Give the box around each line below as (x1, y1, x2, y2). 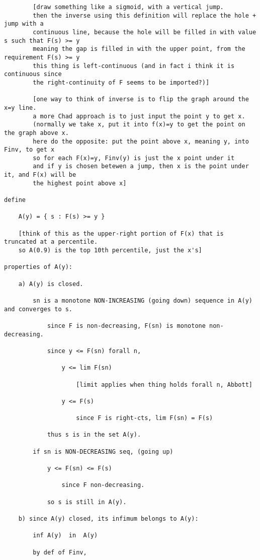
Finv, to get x (4, 146, 55, 154)
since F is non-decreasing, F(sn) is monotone (47, 322, 206, 329)
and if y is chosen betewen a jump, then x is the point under (33, 163, 249, 170)
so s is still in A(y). (47, 498, 127, 506)
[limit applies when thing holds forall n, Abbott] (76, 381, 252, 388)
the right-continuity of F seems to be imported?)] (33, 79, 210, 86)
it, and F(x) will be (4, 171, 76, 179)
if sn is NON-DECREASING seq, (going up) (33, 448, 174, 455)
